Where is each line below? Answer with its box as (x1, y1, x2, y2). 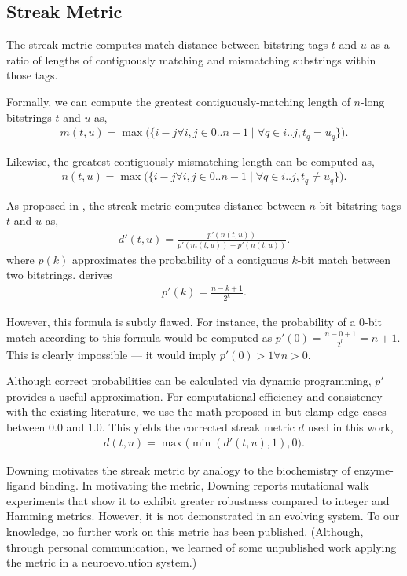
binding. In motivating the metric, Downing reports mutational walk (39, 477, 369, 493)
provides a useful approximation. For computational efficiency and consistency (6, 387, 383, 404)
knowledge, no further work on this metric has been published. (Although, (6, 523, 364, 539)
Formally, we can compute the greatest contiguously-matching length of (6, 93, 350, 109)
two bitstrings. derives (6, 266, 112, 283)
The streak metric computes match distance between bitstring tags (6, 36, 328, 53)
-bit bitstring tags (315, 196, 401, 213)
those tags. (6, 67, 58, 83)
